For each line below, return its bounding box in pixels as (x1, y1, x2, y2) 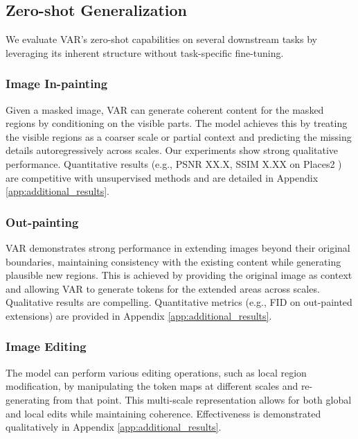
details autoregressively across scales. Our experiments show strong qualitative (6, 143, 339, 157)
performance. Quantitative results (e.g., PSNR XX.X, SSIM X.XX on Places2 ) (6, 156, 342, 171)
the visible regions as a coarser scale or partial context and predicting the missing (6, 129, 352, 144)
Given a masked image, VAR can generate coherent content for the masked (6, 102, 324, 117)
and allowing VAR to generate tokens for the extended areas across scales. (6, 281, 320, 295)
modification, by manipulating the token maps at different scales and (6, 379, 298, 393)
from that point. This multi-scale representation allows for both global (53, 392, 352, 406)
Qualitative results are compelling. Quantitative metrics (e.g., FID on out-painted (6, 295, 352, 309)
